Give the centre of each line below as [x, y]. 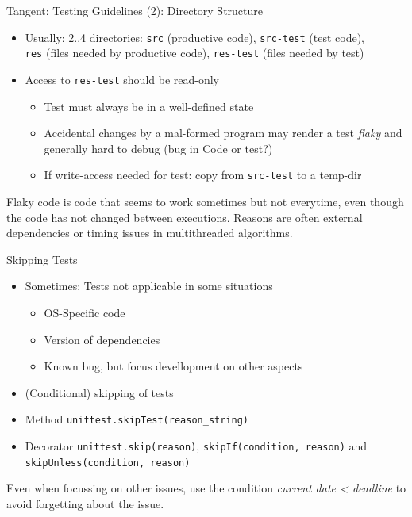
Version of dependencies [102, 339]
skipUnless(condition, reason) [108, 463]
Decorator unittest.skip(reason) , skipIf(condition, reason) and [196, 446]
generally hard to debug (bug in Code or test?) [158, 148]
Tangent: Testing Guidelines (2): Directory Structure [135, 10]
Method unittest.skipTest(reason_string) [137, 419]
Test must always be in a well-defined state [149, 106]
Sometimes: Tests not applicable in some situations [149, 286]
